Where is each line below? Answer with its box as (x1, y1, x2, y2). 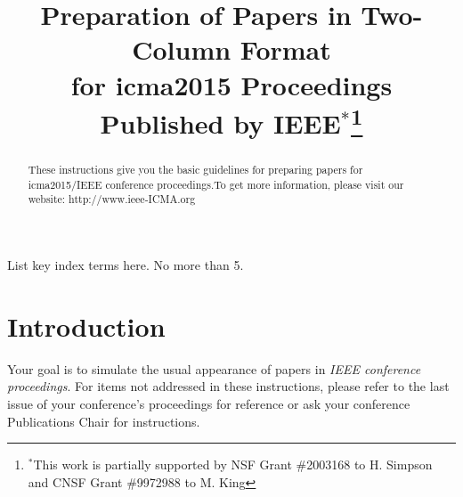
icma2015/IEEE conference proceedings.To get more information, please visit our (28, 176, 404, 191)
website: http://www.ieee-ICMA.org (28, 191, 196, 207)
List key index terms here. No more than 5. (7, 256, 244, 274)
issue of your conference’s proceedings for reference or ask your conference (7, 394, 410, 412)
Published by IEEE (100, 105, 341, 142)
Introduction (7, 307, 166, 344)
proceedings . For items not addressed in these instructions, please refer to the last (7, 377, 450, 395)
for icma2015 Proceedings (70, 66, 393, 102)
